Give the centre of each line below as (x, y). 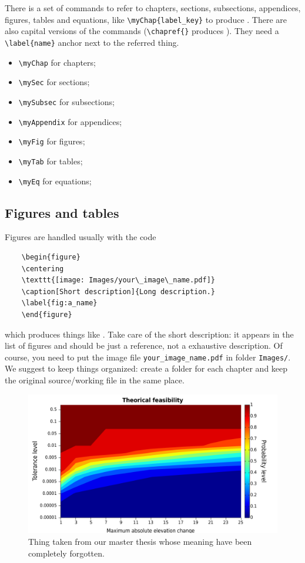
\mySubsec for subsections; (66, 101)
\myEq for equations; (55, 181)
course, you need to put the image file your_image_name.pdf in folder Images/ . (148, 357)
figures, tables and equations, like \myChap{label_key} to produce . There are (146, 19)
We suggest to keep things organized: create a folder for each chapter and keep (146, 368)
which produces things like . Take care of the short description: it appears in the (149, 334)
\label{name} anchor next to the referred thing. (92, 42)
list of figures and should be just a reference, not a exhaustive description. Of (144, 345)
